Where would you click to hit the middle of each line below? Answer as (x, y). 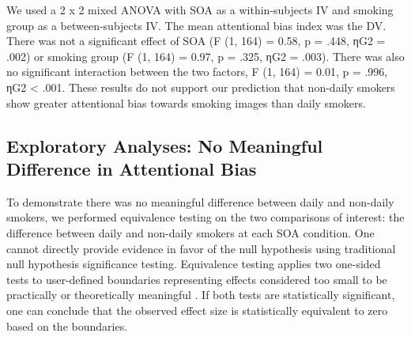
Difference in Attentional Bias (132, 168)
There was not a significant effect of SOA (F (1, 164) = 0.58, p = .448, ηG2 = (196, 41)
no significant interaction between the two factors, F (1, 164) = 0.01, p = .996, (197, 72)
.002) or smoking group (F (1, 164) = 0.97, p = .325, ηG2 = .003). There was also (205, 56)
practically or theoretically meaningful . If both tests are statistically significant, (201, 295)
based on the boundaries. (67, 326)
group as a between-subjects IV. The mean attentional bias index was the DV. (196, 25)
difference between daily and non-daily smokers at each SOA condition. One (190, 232)
